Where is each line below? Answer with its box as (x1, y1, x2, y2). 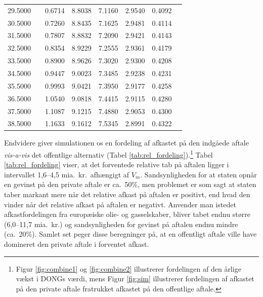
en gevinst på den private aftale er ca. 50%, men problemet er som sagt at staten (4, 179, 256, 190)
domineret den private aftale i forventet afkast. (4, 239, 149, 249)
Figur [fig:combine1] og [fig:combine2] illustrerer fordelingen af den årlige (16, 263, 241, 274)
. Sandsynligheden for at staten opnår (140, 169, 257, 179)
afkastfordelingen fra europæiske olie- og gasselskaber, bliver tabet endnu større (4, 209, 250, 219)
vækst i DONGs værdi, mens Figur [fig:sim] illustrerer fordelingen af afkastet (16, 273, 254, 284)
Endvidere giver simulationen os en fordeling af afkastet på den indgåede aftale (4, 137, 249, 148)
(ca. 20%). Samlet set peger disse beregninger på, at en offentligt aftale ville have (4, 229, 257, 239)
